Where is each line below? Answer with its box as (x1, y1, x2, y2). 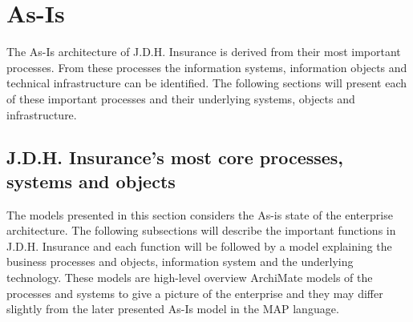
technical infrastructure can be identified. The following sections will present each (6, 74, 407, 91)
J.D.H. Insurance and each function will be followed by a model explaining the (6, 237, 392, 254)
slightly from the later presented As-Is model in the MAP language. (6, 300, 339, 317)
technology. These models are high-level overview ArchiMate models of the (6, 269, 373, 286)
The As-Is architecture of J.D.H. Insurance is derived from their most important (6, 43, 401, 60)
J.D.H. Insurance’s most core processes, (6, 145, 344, 170)
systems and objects (6, 168, 176, 193)
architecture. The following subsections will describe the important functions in (6, 222, 396, 239)
